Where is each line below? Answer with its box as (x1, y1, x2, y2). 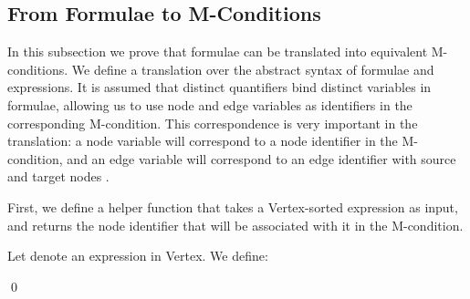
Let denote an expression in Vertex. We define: (7, 246, 268, 265)
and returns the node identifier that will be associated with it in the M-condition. (7, 215, 464, 234)
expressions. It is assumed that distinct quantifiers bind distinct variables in (7, 77, 432, 97)
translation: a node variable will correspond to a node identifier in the (7, 131, 398, 150)
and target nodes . (7, 167, 110, 186)
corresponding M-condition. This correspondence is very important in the (7, 113, 418, 132)
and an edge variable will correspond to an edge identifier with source (67, 149, 456, 168)
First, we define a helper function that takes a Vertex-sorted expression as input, (7, 197, 458, 216)
